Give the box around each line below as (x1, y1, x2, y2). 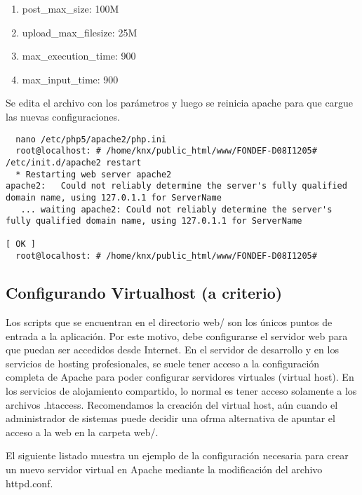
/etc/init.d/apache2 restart (6, 157, 142, 168)
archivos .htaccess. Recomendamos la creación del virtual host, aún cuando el (6, 397, 338, 412)
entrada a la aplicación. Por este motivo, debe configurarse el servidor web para (6, 328, 348, 343)
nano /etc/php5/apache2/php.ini (15, 134, 167, 144)
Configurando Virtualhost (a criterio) (6, 282, 283, 304)
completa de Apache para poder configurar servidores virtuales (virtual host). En (6, 369, 354, 384)
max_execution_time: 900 (22, 48, 136, 63)
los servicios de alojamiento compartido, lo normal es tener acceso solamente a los (6, 383, 357, 398)
